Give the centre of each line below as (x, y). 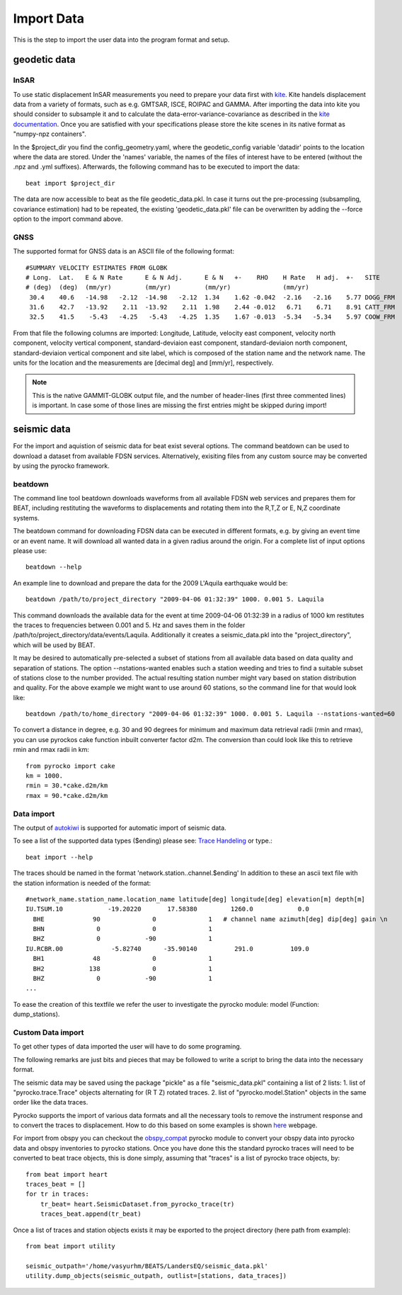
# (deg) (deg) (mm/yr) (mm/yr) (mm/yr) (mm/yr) (167, 287)
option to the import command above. (68, 219)
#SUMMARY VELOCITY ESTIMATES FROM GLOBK (97, 268)
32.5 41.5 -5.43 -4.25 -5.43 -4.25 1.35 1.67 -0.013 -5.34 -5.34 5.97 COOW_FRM (212, 317)
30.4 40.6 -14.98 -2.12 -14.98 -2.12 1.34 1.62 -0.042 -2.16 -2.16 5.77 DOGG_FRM (212, 297)
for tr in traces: (58, 1194)
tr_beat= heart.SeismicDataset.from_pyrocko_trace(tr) (137, 1204)
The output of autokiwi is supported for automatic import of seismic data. (120, 828)
